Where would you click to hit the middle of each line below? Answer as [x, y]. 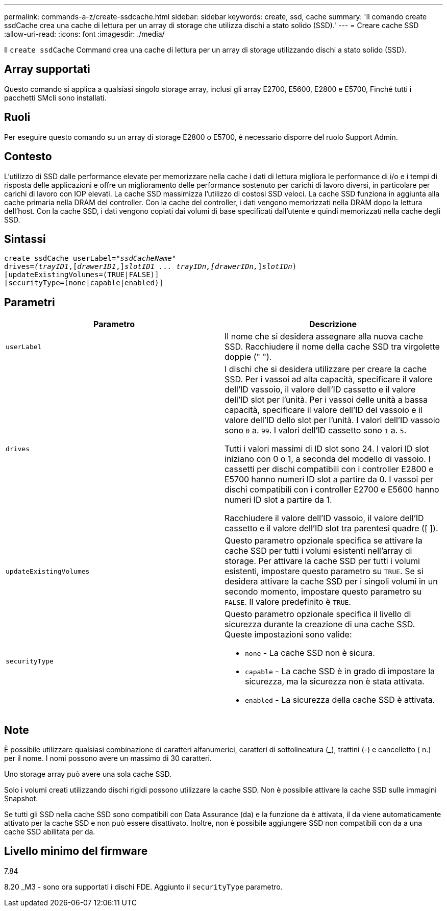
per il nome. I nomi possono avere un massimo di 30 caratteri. [108, 758]
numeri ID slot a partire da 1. [278, 500]
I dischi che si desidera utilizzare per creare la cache [326, 369]
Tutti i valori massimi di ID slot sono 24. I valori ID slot [327, 449]
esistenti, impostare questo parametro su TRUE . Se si [324, 571]
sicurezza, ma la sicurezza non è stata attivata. [335, 682]
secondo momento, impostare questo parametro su [323, 592]
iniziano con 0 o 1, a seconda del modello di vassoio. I [328, 459]
